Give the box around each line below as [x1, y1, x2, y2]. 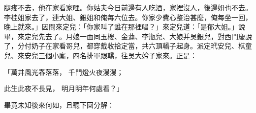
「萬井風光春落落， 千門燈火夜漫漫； [4, 67, 124, 77]
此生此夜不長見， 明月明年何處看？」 [4, 83, 124, 93]
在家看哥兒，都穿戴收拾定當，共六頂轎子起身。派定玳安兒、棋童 [45, 41, 252, 51]
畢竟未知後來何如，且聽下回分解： [4, 99, 114, 110]
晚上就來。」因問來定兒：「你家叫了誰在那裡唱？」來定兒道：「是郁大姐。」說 [4, 22, 245, 32]
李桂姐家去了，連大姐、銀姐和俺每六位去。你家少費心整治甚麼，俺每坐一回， [4, 12, 252, 22]
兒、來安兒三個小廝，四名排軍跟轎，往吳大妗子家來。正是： [4, 50, 197, 60]
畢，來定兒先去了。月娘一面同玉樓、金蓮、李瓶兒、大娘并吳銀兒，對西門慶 [4, 31, 245, 41]
